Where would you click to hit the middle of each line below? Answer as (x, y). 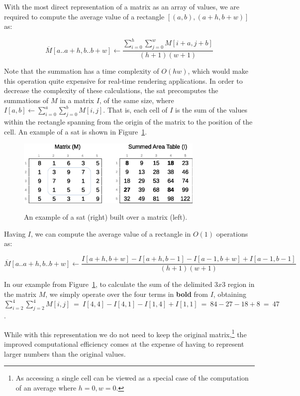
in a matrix (77, 100)
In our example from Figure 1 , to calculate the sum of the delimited (108, 284)
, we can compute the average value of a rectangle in (111, 233)
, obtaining (230, 294)
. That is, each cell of (135, 110)
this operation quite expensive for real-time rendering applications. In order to (123, 80)
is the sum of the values (211, 110)
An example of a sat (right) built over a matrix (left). (106, 217)
